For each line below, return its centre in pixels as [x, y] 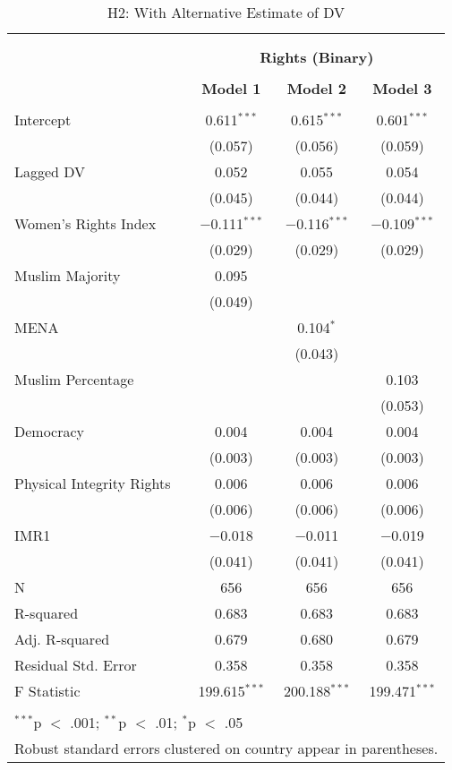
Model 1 [231, 88]
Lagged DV [50, 171]
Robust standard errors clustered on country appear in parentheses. [226, 748]
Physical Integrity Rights [93, 483]
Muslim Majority [68, 275]
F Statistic [47, 691]
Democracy [50, 431]
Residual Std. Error [76, 665]
